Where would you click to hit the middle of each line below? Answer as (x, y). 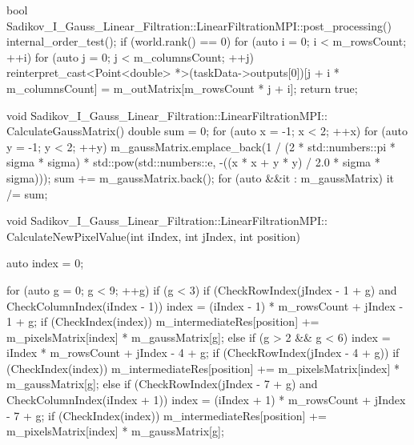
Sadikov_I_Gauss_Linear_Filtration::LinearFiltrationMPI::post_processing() (199, 25)
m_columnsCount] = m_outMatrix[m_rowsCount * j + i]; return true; (182, 88)
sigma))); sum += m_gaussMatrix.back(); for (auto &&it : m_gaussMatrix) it (201, 177)
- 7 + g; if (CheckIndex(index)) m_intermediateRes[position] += (167, 415)
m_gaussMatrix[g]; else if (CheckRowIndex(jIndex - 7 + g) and (162, 384)
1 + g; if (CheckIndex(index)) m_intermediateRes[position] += (163, 321)
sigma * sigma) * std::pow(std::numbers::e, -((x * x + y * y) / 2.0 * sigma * (193, 162)
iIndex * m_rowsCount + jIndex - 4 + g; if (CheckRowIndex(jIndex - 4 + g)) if (203, 353)
